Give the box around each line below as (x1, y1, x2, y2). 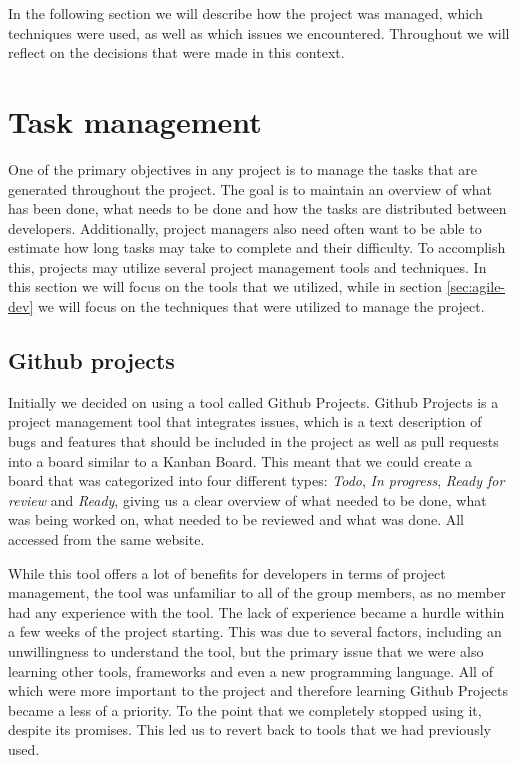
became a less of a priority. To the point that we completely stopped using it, (8, 699, 482, 720)
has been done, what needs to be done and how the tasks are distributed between (8, 198, 507, 219)
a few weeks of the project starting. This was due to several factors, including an (8, 621, 502, 642)
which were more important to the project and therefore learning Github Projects (8, 680, 509, 701)
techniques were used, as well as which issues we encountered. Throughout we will (8, 22, 510, 43)
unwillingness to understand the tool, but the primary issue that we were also (8, 640, 484, 661)
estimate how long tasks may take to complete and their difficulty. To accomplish (8, 237, 506, 258)
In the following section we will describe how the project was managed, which (8, 3, 483, 23)
